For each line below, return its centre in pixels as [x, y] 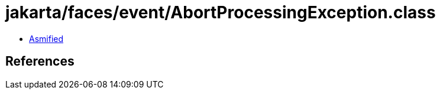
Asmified [46, 38]
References [40, 61]
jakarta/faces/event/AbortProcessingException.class [221, 12]
